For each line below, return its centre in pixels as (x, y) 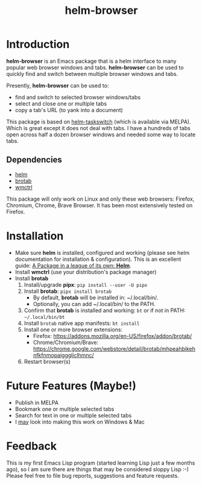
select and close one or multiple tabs (61, 104)
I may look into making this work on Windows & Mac (80, 422)
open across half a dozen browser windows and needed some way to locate (101, 134)
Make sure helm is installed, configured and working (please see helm (102, 252)
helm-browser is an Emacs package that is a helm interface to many (91, 61)
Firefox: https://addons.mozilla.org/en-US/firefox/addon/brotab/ (112, 336)
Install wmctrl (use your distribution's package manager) (86, 272)
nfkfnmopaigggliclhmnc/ (64, 355)
